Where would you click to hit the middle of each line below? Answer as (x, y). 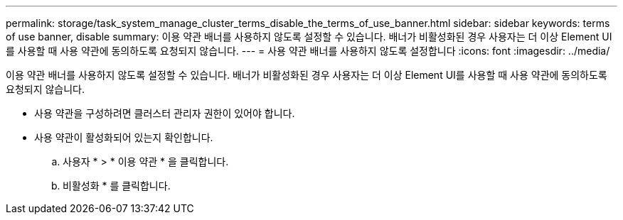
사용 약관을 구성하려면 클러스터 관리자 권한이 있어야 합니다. (165, 113)
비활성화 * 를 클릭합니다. (117, 186)
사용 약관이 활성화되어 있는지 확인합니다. (124, 137)
